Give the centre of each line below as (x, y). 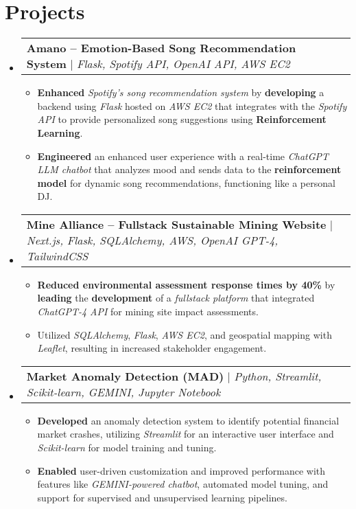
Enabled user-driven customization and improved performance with (181, 470)
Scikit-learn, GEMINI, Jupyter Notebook (123, 392)
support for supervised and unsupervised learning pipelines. (162, 497)
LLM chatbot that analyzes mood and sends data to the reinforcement (189, 169)
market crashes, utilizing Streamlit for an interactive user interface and (186, 434)
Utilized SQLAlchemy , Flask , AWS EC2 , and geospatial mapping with (185, 334)
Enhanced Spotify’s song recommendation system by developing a (181, 92)
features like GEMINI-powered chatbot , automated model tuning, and (183, 484)
